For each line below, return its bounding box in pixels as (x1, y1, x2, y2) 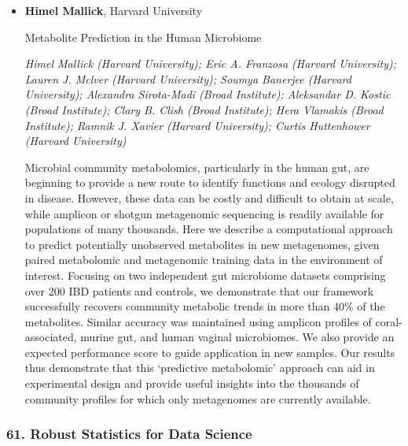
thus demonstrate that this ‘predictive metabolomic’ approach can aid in (24, 359, 375, 376)
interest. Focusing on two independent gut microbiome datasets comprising (24, 266, 386, 283)
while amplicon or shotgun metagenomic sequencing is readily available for (24, 205, 384, 221)
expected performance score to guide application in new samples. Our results (24, 344, 395, 360)
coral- (375, 313, 402, 329)
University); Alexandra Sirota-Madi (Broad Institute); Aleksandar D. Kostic (24, 86, 391, 102)
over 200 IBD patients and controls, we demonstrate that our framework (24, 282, 374, 299)
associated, (24, 329, 77, 345)
